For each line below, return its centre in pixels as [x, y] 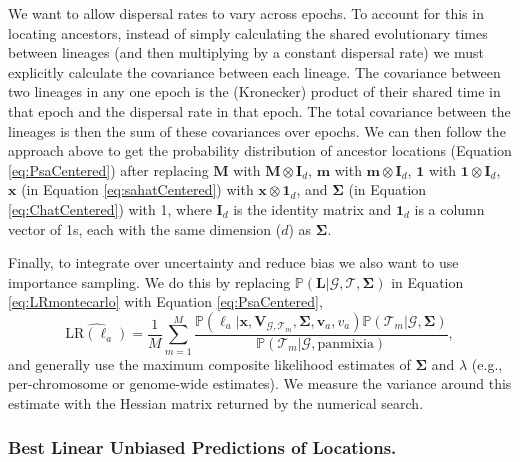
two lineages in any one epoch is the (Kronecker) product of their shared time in [254, 91]
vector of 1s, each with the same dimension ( [145, 228]
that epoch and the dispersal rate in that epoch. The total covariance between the [259, 110]
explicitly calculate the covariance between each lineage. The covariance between [254, 71]
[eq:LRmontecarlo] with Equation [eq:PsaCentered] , [165, 301]
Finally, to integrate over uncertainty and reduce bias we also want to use [233, 262]
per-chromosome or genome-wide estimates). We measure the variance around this [260, 383]
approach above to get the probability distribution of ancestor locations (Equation [260, 150]
